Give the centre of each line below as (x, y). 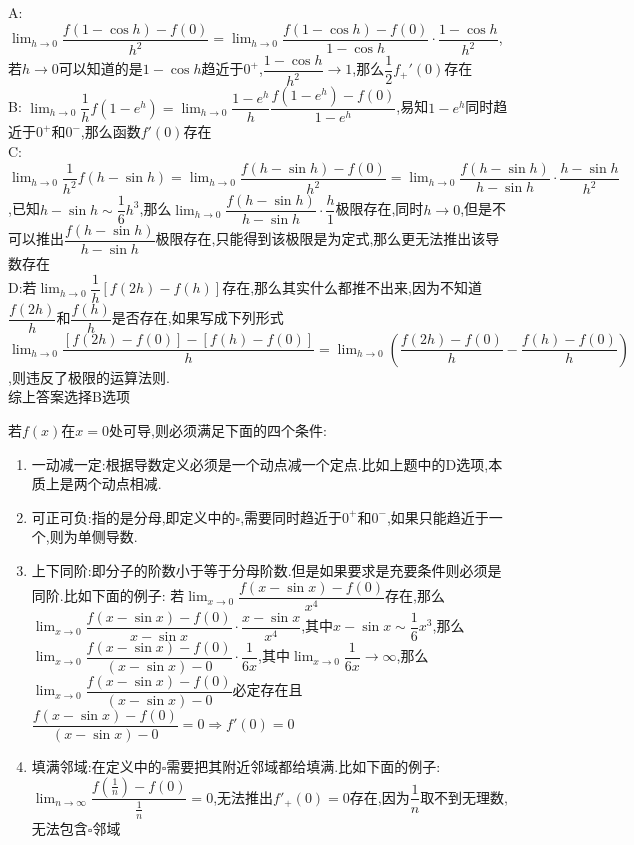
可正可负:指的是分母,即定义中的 (133, 516)
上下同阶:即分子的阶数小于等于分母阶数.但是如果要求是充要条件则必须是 (266, 570)
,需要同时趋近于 (291, 516)
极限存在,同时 (379, 208)
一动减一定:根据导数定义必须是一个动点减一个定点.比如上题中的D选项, (260, 463)
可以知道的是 (100, 68)
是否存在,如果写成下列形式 (197, 317)
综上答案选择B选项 (69, 396)
